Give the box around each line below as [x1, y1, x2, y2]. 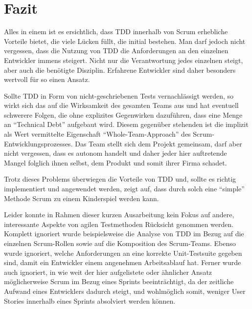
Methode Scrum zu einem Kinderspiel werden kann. [4, 193, 159, 203]
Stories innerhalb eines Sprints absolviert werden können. [4, 295, 176, 306]
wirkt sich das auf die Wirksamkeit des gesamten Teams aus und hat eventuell [4, 100, 239, 110]
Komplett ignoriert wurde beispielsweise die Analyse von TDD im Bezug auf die [4, 228, 244, 239]
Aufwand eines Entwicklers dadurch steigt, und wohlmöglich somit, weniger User [4, 286, 246, 296]
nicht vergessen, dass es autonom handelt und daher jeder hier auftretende [4, 148, 227, 158]
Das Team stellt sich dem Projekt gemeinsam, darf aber [75, 138, 242, 148]
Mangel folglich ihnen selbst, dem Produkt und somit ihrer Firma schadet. [4, 157, 227, 167]
